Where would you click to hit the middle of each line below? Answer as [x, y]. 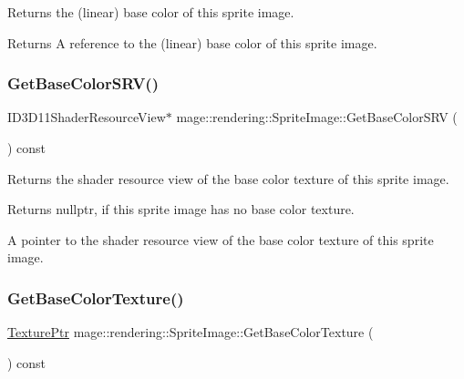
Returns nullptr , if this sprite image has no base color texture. [181, 209]
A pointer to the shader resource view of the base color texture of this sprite [221, 239]
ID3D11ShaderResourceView [87, 117]
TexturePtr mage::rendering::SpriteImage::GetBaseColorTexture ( [191, 332]
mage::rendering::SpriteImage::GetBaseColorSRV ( [317, 117]
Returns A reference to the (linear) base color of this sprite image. [192, 42]
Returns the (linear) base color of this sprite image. [151, 12]
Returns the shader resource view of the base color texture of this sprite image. [228, 178]
